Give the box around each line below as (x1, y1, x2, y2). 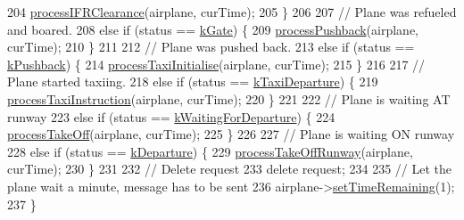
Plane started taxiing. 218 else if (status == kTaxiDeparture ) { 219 (7, 72, 378, 91)
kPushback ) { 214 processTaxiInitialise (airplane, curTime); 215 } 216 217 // (7, 54, 426, 73)
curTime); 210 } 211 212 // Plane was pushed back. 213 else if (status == (7, 37, 415, 56)
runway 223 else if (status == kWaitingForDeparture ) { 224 (7, 107, 336, 126)
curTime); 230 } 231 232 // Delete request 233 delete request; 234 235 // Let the (7, 159, 452, 178)
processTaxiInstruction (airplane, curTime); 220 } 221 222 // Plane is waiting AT (7, 89, 451, 108)
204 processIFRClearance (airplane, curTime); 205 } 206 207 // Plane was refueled (7, 3, 457, 20)
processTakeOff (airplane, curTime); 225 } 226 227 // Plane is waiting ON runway (7, 125, 455, 143)
